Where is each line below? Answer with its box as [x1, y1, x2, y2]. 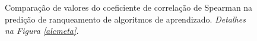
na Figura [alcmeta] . [5, 24, 79, 37]
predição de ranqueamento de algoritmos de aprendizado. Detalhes [5, 12, 246, 25]
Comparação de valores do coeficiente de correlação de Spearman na [5, 1, 253, 13]
